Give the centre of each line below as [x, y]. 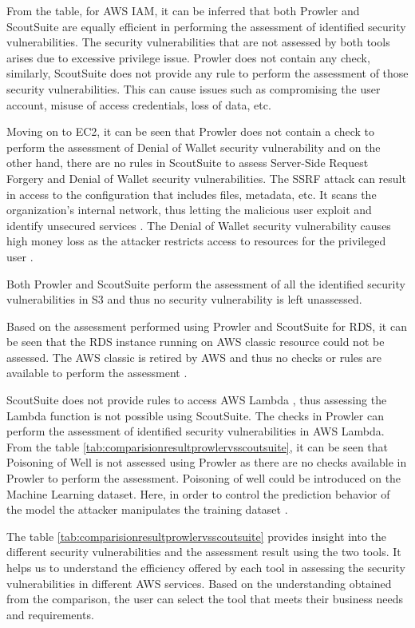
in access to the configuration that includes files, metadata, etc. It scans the [192, 194]
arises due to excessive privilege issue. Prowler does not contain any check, [188, 57]
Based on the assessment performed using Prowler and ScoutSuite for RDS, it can [207, 326]
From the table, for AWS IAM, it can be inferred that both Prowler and [183, 10]
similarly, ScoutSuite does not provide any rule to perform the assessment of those [207, 73]
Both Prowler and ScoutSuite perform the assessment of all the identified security [206, 283]
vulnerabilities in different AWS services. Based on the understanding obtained [199, 583]
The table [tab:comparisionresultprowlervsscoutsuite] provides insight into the [197, 536]
